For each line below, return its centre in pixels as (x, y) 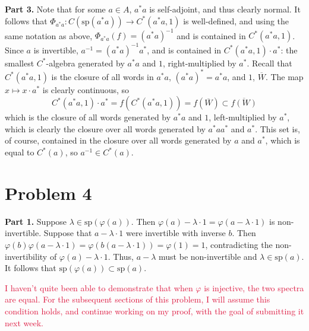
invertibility (26, 256)
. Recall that (269, 63)
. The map (284, 76)
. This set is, (278, 128)
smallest (20, 63)
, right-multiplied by (199, 63)
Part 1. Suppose (36, 221)
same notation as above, (49, 35)
